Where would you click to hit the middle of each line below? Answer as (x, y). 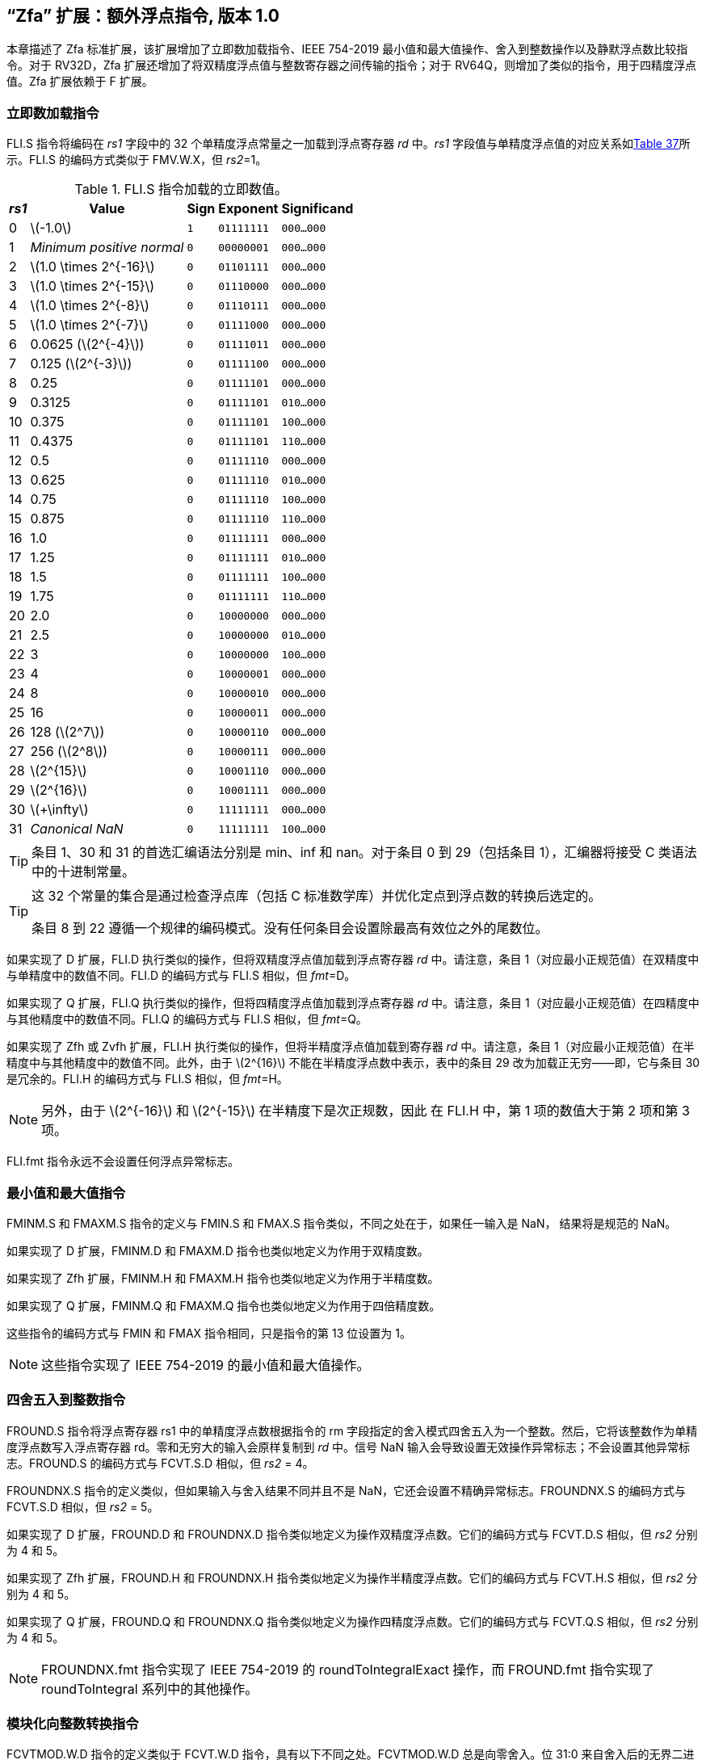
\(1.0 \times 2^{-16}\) (92, 267)
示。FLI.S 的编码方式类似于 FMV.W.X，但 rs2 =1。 (137, 160)
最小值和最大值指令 (66, 1193)
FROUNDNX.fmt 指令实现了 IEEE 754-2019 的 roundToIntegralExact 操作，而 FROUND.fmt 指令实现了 (348, 1669)
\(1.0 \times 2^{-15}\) (92, 286)
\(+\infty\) (59, 810)
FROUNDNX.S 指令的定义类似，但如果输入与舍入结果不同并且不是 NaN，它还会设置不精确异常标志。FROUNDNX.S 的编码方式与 (347, 1490)
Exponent (248, 209)
